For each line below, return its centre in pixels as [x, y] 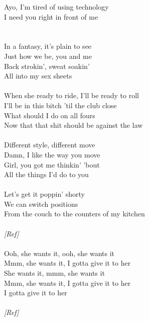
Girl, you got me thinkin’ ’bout [52, 164]
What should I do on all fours [50, 115]
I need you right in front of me [51, 16]
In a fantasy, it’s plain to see [48, 46]
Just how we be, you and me [48, 56]
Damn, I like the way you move [52, 154]
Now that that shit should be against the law [73, 125]
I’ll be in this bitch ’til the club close [60, 105]
